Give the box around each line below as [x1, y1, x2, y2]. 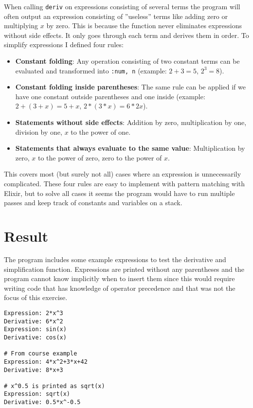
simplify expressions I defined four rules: [4, 39, 124, 50]
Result [4, 226, 48, 246]
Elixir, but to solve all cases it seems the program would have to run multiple [4, 188, 235, 198]
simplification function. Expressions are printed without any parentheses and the [4, 264, 244, 274]
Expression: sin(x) [4, 326, 67, 333]
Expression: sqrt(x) [4, 390, 71, 398]
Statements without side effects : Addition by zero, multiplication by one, [15, 117, 247, 127]
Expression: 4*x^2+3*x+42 [4, 358, 88, 365]
